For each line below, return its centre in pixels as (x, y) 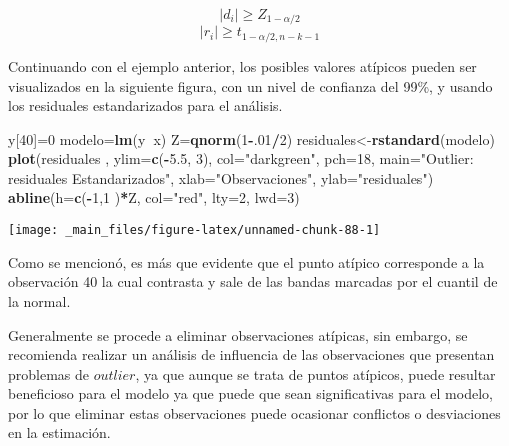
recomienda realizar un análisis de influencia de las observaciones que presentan (251, 354)
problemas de (49, 373)
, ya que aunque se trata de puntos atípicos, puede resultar (315, 373)
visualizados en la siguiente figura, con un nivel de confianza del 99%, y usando (250, 85)
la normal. (39, 300)
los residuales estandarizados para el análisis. (145, 105)
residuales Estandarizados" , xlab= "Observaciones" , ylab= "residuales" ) (221, 177)
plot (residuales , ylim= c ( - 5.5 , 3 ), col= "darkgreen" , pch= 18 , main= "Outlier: (241, 158)
